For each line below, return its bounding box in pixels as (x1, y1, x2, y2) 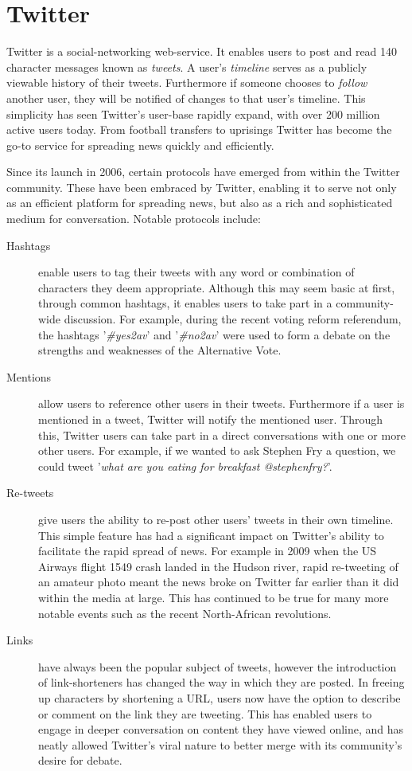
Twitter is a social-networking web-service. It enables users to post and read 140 (6, 43, 398, 60)
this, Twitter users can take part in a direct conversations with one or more (38, 426, 406, 443)
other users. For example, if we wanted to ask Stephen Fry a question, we (38, 442, 396, 459)
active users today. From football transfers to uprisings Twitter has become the (6, 121, 392, 138)
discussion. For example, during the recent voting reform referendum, (64, 311, 402, 327)
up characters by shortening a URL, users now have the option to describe (38, 689, 401, 706)
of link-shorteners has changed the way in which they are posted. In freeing (38, 674, 405, 691)
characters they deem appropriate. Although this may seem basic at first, (38, 279, 395, 295)
